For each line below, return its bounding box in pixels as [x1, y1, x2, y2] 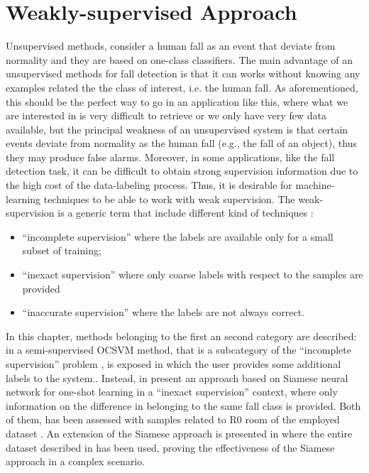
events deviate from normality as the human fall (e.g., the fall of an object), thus [6, 136, 357, 151]
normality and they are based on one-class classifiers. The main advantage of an [6, 52, 353, 67]
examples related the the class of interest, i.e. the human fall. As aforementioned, [6, 80, 358, 94]
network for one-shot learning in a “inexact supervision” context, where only [6, 384, 338, 399]
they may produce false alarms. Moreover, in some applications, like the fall [6, 149, 335, 164]
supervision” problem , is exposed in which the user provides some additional [6, 357, 341, 371]
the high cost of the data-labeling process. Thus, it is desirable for [6, 178, 292, 192]
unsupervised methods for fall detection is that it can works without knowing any [6, 66, 360, 81]
